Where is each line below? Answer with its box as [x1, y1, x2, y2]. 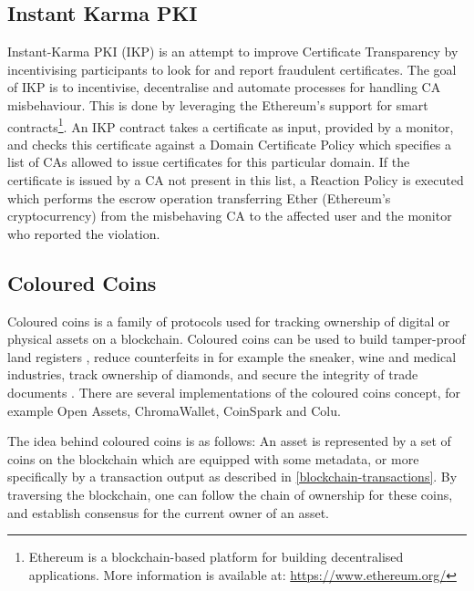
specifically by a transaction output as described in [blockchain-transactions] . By [7, 467, 458, 486]
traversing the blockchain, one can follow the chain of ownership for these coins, [7, 484, 453, 503]
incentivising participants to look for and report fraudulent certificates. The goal [7, 59, 457, 78]
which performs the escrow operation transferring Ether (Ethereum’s [7, 188, 391, 207]
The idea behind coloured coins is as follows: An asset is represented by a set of [7, 431, 451, 451]
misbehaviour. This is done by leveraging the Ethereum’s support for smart [7, 95, 428, 114]
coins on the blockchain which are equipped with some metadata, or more [7, 449, 419, 468]
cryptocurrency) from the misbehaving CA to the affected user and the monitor [7, 206, 452, 225]
